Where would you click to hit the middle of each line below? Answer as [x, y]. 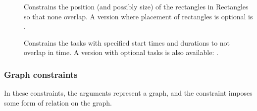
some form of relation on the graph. [58, 102]
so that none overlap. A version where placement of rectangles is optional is [138, 16]
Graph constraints [41, 74]
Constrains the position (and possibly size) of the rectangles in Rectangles [136, 6]
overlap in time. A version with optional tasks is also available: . [121, 52]
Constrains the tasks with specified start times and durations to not [127, 42]
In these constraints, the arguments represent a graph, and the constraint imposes [128, 93]
